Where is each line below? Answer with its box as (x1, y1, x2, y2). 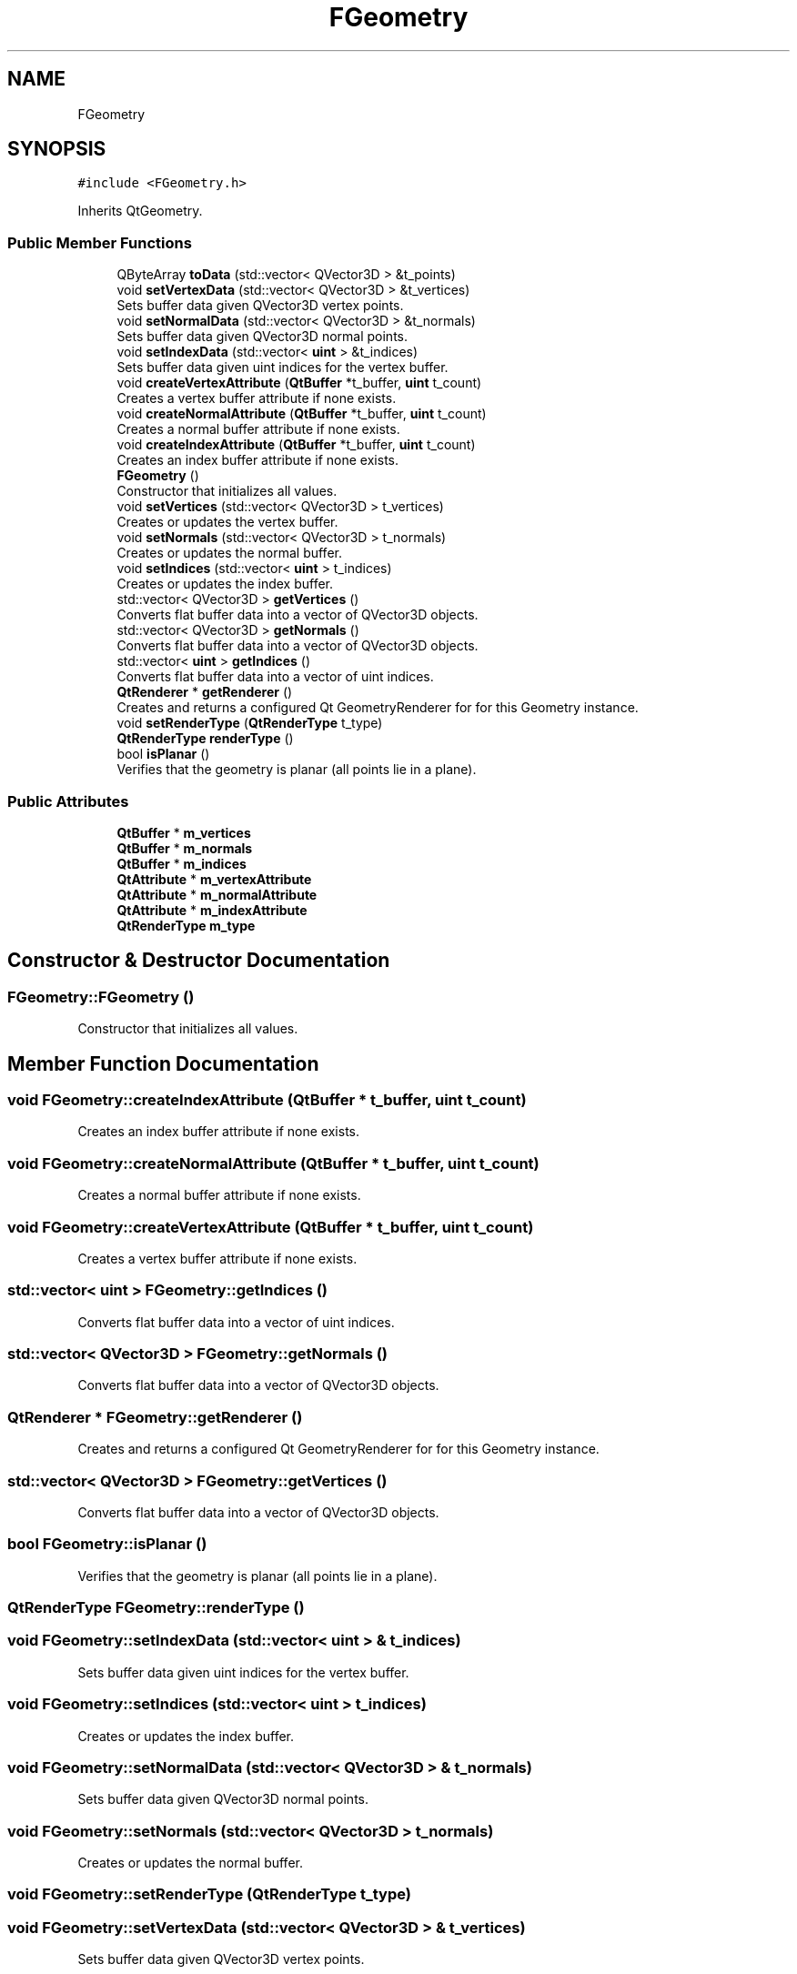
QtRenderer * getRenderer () (116, 684, 293, 700)
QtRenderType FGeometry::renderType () (7, 1598, 305, 1616)
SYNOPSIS (7, 137, 106, 161)
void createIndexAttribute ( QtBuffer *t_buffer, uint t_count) (116, 437, 476, 453)
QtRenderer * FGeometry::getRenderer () (7, 1407, 303, 1426)
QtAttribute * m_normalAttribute (116, 886, 318, 902)
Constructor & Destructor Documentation (7, 949, 390, 972)
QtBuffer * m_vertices (116, 824, 251, 841)
